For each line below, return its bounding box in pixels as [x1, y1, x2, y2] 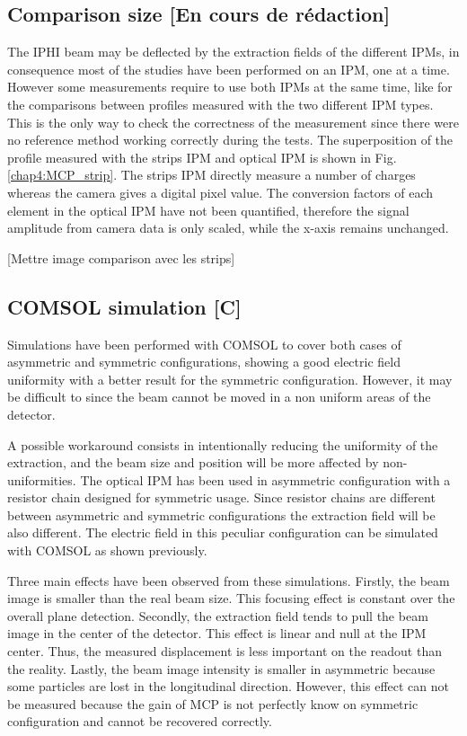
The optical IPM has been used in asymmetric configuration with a [80, 470, 451, 489]
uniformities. [7, 470, 76, 489]
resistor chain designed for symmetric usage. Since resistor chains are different [7, 488, 436, 507]
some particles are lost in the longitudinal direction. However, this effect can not [7, 677, 449, 696]
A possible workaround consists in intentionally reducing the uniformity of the [7, 435, 438, 454]
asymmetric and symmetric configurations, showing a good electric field [7, 352, 401, 371]
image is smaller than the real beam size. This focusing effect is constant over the [7, 589, 455, 607]
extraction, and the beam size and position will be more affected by [7, 453, 379, 472]
